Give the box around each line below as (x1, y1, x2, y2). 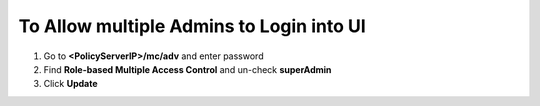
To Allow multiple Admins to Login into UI (18, 15, 367, 37)
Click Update (43, 78, 98, 90)
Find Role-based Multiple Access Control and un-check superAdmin (43, 63, 332, 75)
